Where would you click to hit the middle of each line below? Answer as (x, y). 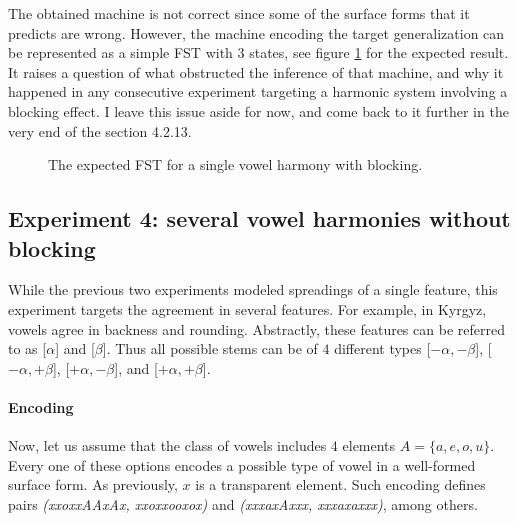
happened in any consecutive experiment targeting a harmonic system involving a (258, 91)
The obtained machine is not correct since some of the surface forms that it (239, 13)
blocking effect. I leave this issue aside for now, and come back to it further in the (258, 110)
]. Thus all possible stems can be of (210, 348)
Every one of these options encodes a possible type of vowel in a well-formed (242, 464)
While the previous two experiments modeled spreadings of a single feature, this (253, 289)
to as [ (27, 348)
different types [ (382, 348)
